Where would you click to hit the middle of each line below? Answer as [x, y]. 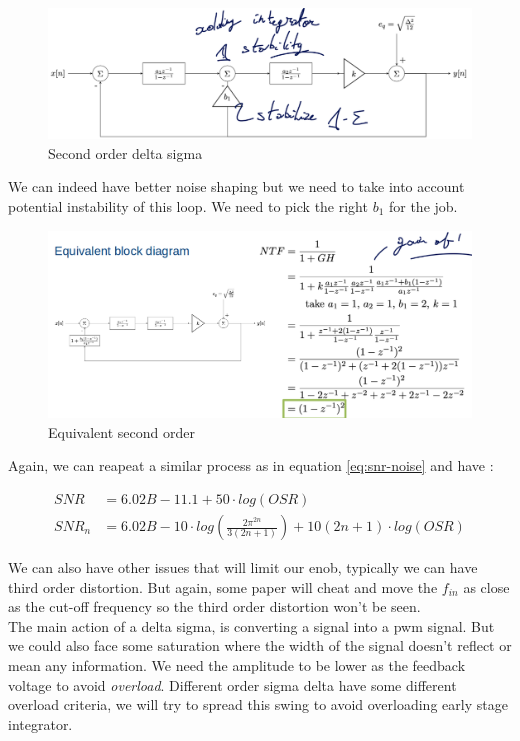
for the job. [423, 206]
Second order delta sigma [125, 152]
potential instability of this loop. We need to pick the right [188, 206]
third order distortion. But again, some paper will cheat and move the [223, 586]
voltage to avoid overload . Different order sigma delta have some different [232, 684]
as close [486, 586]
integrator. [40, 723]
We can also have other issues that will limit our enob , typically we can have [243, 567]
